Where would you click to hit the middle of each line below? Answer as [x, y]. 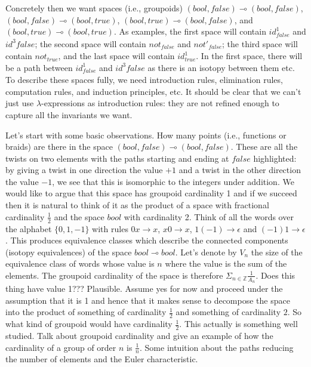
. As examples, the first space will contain [190, 31]
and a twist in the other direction [240, 170]
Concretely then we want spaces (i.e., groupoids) [94, 8]
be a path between [39, 67]
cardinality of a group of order [61, 347]
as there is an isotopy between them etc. [221, 67]
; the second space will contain [90, 43]
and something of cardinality [228, 312]
